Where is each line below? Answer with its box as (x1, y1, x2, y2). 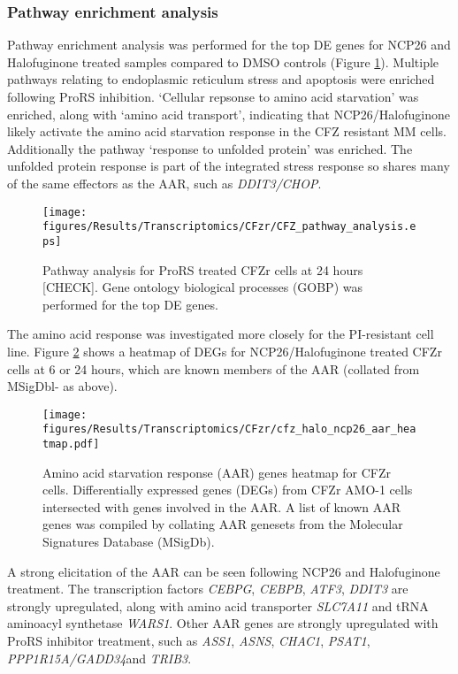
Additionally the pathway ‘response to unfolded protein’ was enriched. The (7, 139, 413, 157)
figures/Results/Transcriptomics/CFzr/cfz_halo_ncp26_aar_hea (42, 423, 416, 436)
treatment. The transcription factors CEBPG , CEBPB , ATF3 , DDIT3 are (7, 579, 408, 598)
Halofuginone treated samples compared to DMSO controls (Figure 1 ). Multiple (7, 52, 439, 71)
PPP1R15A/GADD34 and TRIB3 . (7, 648, 192, 667)
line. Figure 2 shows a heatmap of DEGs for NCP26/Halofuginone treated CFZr (7, 341, 442, 360)
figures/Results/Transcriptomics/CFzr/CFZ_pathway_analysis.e (42, 220, 416, 234)
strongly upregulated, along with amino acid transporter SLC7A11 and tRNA (7, 596, 429, 615)
